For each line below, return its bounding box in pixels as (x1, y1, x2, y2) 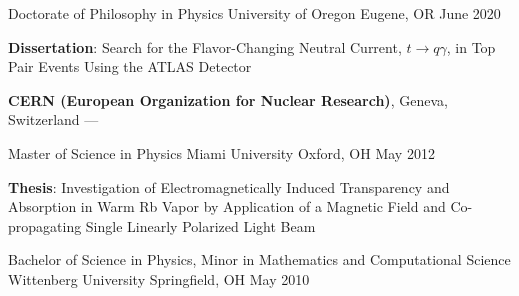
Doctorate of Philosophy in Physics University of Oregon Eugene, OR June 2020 (8, 3, 501, 23)
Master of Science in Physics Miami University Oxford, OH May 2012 (8, 142, 435, 163)
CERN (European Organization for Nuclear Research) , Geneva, (8, 89, 448, 110)
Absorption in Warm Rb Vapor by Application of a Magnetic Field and (8, 196, 446, 217)
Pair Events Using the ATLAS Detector (8, 56, 252, 77)
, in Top (446, 36, 496, 57)
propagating (8, 215, 82, 236)
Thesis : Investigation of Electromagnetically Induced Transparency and (8, 176, 450, 197)
